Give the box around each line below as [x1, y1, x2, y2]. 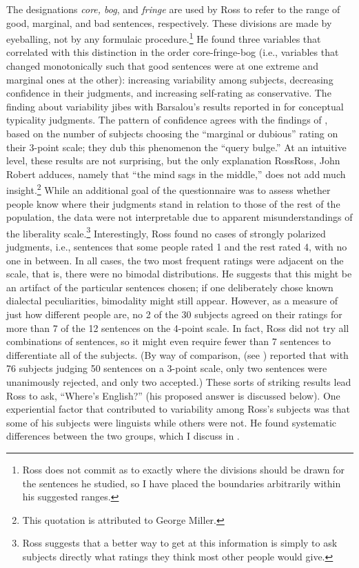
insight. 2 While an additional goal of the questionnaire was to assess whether [6, 181, 331, 197]
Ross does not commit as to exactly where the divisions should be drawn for [22, 462, 345, 476]
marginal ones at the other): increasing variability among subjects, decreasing [6, 72, 334, 86]
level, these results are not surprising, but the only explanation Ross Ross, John [6, 153, 340, 168]
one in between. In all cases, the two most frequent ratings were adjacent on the [6, 253, 344, 267]
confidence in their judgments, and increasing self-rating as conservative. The [6, 86, 331, 100]
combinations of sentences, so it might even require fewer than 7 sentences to [6, 334, 331, 349]
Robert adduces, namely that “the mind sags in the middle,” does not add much [6, 166, 346, 181]
